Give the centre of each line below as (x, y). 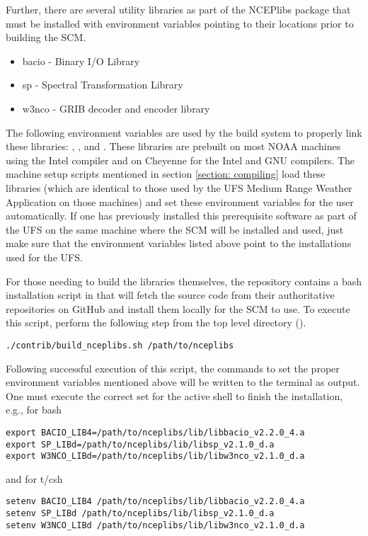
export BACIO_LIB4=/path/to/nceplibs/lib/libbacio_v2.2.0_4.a (155, 432)
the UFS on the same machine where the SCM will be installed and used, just (175, 229)
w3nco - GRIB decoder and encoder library (116, 108)
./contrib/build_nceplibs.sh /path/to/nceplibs (120, 345)
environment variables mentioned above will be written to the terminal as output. (183, 382)
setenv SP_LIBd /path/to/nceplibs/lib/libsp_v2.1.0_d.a (140, 514)
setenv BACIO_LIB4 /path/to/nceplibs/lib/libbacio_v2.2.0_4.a (155, 502)
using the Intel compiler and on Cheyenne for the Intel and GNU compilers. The (180, 160)
